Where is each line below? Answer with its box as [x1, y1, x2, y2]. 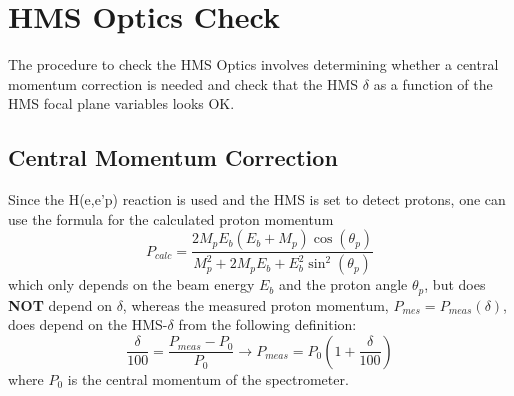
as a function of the [373, 73, 493, 94]
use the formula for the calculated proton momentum [8, 208, 334, 229]
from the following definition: [178, 314, 357, 335]
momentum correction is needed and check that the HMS [8, 73, 359, 94]
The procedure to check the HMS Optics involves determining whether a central [8, 54, 499, 75]
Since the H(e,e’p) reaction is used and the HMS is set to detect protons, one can [8, 189, 506, 210]
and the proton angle [278, 274, 408, 295]
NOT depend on [8, 294, 112, 315]
